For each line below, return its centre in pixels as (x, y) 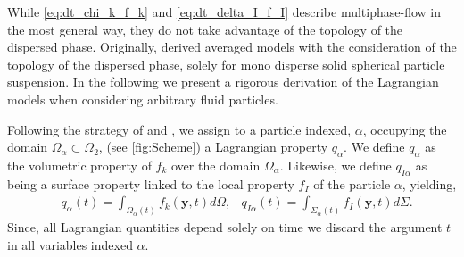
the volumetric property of (79, 165)
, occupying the (405, 129)
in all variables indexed (70, 244)
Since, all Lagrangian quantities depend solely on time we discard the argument (225, 227)
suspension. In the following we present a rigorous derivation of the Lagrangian (223, 82)
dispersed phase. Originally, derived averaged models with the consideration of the (232, 47)
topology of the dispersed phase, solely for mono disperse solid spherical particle (226, 64)
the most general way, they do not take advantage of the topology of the (205, 29)
